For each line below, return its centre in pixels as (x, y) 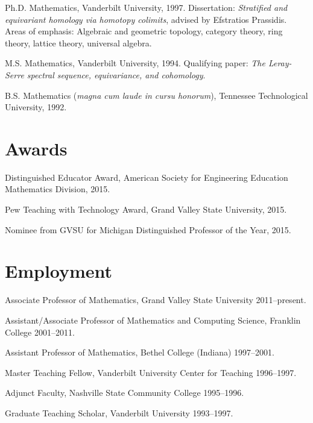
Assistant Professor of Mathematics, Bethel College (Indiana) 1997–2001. (140, 352)
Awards (36, 148)
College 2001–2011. (40, 332)
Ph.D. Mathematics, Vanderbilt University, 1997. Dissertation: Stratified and (146, 7)
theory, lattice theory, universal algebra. (78, 42)
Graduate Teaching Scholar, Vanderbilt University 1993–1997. (119, 412)
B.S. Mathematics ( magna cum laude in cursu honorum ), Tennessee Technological (156, 95)
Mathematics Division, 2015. (58, 189)
